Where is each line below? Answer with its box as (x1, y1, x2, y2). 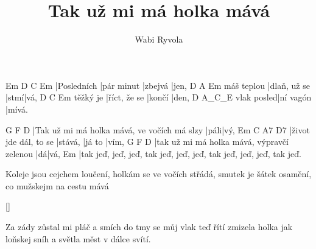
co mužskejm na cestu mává (5, 179, 109, 192)
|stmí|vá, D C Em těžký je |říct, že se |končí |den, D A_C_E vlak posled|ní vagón (5, 91, 312, 103)
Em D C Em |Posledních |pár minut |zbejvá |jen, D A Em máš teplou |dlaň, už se (5, 79, 310, 91)
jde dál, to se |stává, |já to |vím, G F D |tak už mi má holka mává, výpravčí (5, 135, 289, 148)
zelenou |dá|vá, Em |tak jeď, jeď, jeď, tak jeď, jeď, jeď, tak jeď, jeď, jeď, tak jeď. (5, 147, 301, 160)
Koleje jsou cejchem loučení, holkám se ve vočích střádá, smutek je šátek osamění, (5, 167, 312, 180)
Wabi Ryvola (135, 33, 183, 46)
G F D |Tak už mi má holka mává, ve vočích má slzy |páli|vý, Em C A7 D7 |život (5, 123, 310, 136)
